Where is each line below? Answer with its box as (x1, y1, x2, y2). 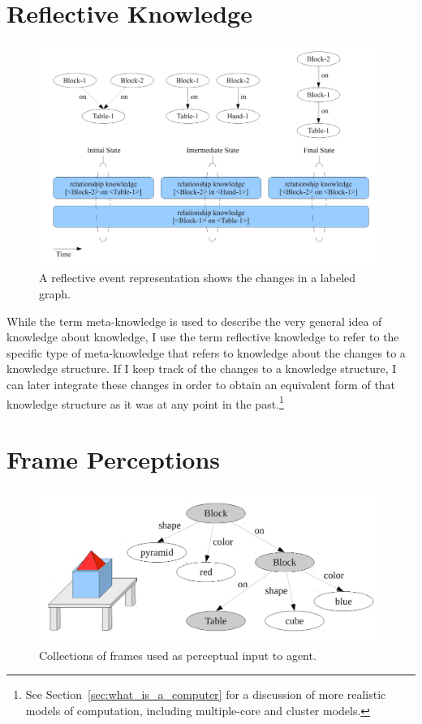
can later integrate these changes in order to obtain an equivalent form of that (6, 375, 396, 392)
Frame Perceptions (6, 443, 221, 475)
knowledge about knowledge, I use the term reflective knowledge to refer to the (6, 328, 399, 345)
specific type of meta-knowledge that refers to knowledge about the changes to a (6, 344, 406, 361)
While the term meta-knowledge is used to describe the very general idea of (6, 312, 382, 329)
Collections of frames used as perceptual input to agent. (39, 646, 316, 663)
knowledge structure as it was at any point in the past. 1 (6, 392, 284, 412)
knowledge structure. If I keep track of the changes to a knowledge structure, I (6, 360, 397, 377)
